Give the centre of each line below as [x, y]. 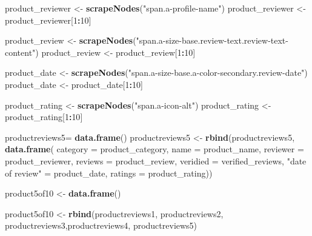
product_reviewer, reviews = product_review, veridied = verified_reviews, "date [156, 160]
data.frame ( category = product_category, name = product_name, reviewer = [154, 149]
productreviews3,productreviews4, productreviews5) [101, 225]
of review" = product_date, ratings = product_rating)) [109, 173]
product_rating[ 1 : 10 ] [44, 117]
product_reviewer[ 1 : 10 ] [48, 20]
